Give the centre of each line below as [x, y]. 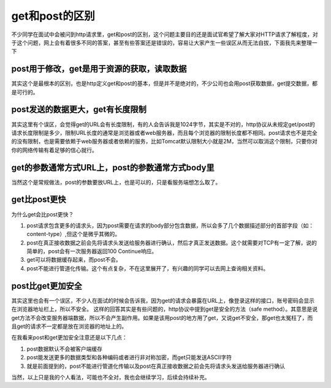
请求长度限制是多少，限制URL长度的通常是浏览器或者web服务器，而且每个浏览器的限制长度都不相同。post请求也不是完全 [165, 132]
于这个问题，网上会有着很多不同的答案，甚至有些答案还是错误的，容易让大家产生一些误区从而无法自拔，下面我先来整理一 [164, 42]
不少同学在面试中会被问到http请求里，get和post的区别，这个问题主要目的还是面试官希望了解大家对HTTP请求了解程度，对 [165, 34]
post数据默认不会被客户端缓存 [64, 349]
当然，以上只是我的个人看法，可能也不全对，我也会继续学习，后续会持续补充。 [111, 377]
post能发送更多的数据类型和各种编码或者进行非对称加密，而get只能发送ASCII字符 [129, 357]
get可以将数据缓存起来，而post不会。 [74, 260]
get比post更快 [39, 200]
